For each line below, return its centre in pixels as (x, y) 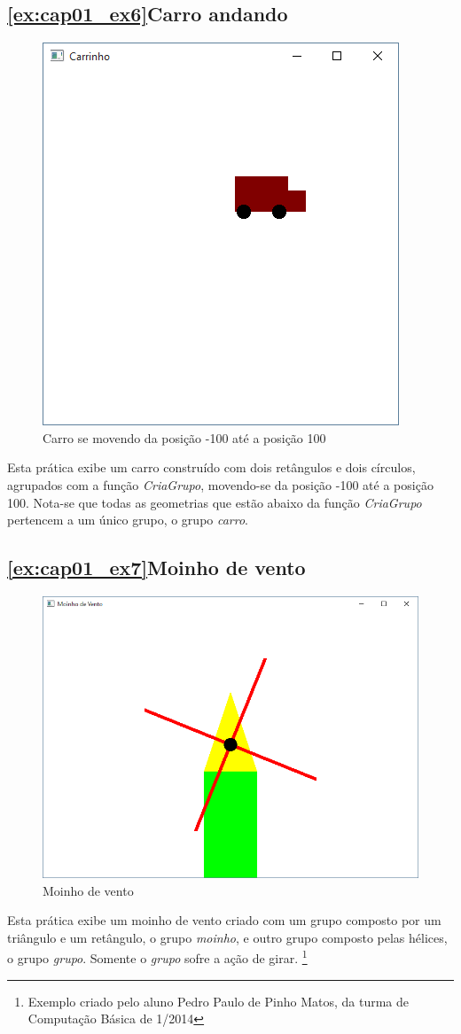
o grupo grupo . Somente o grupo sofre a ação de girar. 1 (157, 957)
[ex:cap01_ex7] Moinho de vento (156, 568)
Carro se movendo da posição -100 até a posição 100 (184, 437)
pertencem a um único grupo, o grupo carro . (128, 520)
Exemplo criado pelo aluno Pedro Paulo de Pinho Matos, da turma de (218, 1001)
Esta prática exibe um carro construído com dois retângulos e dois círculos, (211, 467)
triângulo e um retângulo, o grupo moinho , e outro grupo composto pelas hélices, (227, 937)
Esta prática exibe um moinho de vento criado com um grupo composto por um (224, 920)
